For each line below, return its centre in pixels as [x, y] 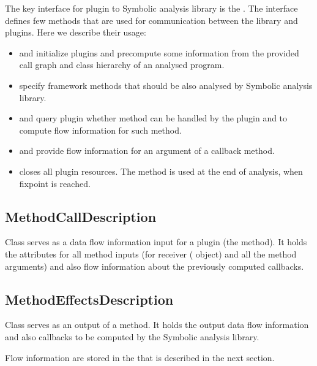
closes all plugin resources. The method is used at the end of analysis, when [161, 171]
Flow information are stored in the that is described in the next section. [140, 357]
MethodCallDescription [81, 216]
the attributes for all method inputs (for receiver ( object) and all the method [151, 254]
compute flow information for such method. [100, 130]
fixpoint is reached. [55, 183]
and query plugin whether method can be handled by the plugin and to [153, 118]
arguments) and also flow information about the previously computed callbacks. [155, 266]
